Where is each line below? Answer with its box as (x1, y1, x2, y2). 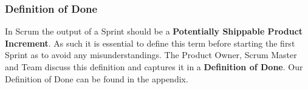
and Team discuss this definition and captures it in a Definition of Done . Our (5, 61, 303, 73)
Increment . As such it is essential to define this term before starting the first (5, 36, 295, 49)
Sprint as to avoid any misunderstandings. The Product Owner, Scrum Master (5, 48, 297, 61)
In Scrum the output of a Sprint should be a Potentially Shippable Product (5, 25, 303, 38)
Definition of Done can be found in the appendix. (5, 72, 188, 85)
